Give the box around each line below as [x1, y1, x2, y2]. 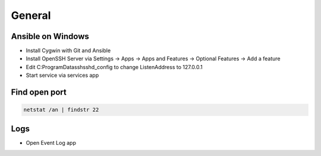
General [11, 9, 51, 22]
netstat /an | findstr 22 [23, 106, 99, 113]
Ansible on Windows [11, 31, 89, 41]
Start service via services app [26, 71, 99, 79]
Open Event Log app [26, 139, 77, 146]
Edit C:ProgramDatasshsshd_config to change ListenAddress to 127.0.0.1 [26, 63, 203, 70]
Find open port [11, 87, 67, 97]
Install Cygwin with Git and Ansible [26, 47, 111, 54]
